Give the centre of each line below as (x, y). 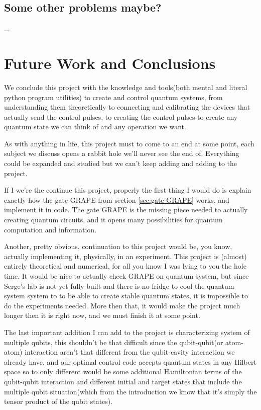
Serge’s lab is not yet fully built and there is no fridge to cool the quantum (119, 285)
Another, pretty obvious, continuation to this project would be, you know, (118, 246)
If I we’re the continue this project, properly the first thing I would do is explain (128, 190)
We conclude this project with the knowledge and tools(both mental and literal (126, 87)
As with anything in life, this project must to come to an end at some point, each (129, 143)
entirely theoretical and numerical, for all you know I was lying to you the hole (125, 266)
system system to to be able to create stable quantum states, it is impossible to (126, 296)
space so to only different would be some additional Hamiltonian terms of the (123, 372)
